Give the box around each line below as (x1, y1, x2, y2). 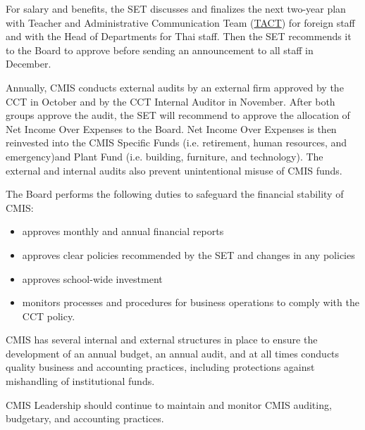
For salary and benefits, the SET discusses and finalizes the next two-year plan (6, 1, 346, 15)
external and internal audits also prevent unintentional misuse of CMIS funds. (6, 163, 342, 177)
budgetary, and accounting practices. (6, 411, 164, 426)
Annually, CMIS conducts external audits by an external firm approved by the (6, 80, 344, 94)
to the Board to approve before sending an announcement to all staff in (6, 42, 314, 57)
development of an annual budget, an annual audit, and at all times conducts (6, 346, 340, 360)
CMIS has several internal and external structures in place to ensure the (6, 332, 318, 347)
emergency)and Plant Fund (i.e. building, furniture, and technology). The (6, 148, 323, 163)
